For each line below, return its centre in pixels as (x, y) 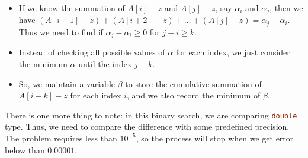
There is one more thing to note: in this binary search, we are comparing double (151, 115)
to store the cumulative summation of (193, 83)
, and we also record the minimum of (194, 95)
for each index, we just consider (233, 52)
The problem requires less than (61, 138)
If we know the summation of (72, 8)
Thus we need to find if (61, 32)
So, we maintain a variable (67, 83)
